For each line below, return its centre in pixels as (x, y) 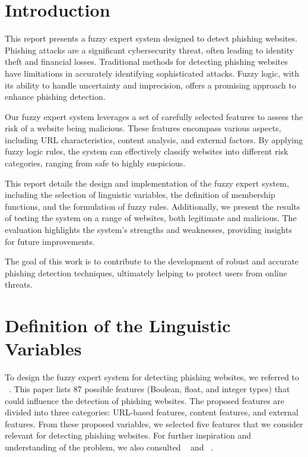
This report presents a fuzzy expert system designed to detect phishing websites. (151, 38)
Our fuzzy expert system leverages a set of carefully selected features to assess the (154, 116)
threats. (19, 284)
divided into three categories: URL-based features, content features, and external (152, 412)
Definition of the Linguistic (118, 325)
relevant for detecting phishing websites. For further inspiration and (128, 435)
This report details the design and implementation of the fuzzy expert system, (147, 183)
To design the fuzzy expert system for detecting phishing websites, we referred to (152, 377)
